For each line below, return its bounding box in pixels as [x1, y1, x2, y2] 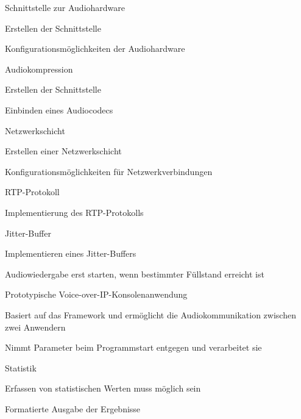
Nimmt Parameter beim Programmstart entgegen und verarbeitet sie [5, 341, 262, 354]
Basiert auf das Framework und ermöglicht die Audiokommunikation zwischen [5, 308, 296, 321]
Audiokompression [5, 62, 73, 75]
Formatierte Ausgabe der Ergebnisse [5, 402, 141, 415]
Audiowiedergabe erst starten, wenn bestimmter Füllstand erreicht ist [5, 267, 264, 280]
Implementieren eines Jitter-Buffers [5, 247, 136, 260]
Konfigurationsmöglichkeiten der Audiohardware [5, 42, 185, 55]
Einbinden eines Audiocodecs [5, 103, 113, 116]
